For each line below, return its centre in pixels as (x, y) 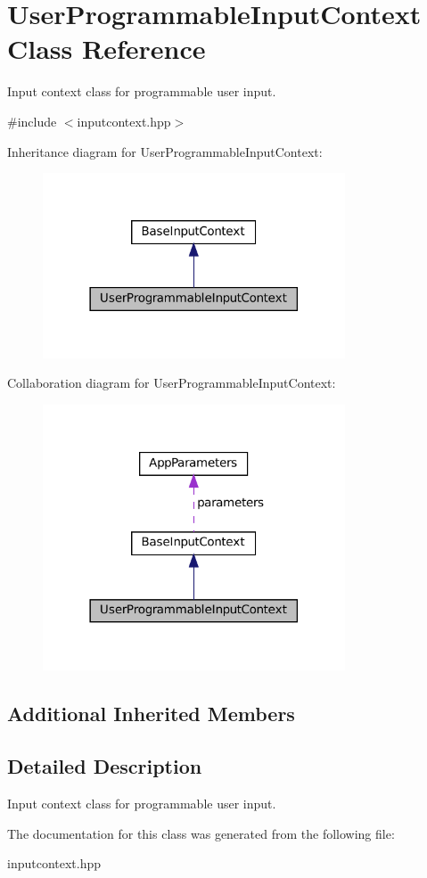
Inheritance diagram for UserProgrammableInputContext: (165, 151)
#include (32, 121)
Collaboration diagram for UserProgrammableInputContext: (172, 383)
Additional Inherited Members (151, 714)
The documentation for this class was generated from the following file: (201, 833)
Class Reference (107, 49)
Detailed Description (105, 766)
